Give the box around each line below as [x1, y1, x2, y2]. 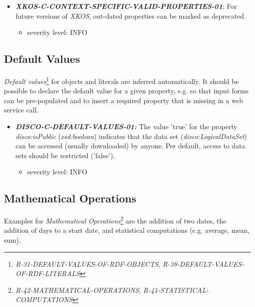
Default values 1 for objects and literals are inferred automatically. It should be [4, 74, 239, 86]
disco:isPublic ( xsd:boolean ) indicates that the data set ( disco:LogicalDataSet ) [15, 131, 247, 141]
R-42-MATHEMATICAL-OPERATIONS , [15, 284, 141, 295]
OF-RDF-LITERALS [15, 268, 80, 279]
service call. [4, 105, 39, 115]
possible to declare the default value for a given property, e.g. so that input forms [4, 85, 249, 96]
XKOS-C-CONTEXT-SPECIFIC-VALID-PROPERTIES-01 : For [15, 1, 237, 11]
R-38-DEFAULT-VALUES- [162, 258, 244, 269]
